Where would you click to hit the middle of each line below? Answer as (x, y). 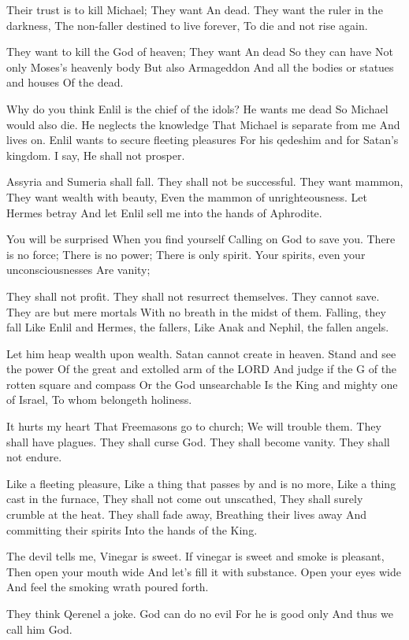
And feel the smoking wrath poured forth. (108, 587)
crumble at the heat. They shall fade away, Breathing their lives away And (187, 514)
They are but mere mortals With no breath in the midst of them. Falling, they (196, 311)
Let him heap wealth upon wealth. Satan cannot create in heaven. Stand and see (201, 353)
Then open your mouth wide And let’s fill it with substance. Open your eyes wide (204, 571)
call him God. (39, 629)
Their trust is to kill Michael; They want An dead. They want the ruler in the (195, 9)
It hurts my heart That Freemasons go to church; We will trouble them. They (194, 426)
